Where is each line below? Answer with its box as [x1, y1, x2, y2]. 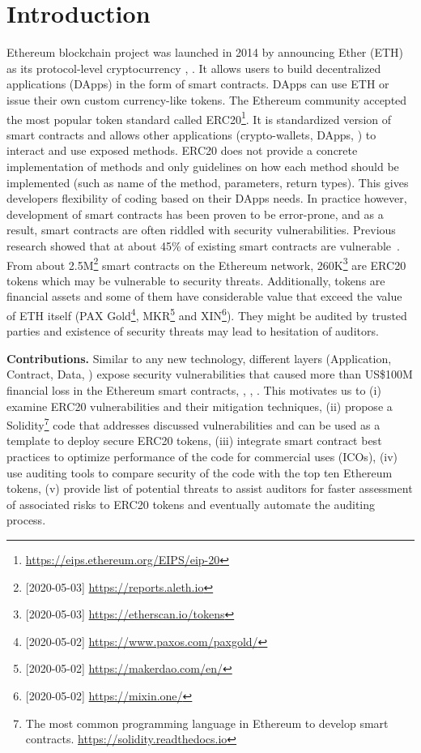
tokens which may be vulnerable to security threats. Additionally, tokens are [6, 272, 385, 289]
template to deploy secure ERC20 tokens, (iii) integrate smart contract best [6, 432, 382, 449]
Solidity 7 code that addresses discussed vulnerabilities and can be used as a [6, 414, 381, 433]
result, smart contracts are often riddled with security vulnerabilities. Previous [6, 221, 396, 238]
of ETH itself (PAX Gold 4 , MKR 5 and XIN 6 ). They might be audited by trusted [6, 304, 407, 323]
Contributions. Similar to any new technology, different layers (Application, [6, 349, 392, 366]
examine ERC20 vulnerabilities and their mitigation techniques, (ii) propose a [6, 397, 393, 414]
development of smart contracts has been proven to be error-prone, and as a [6, 205, 384, 222]
